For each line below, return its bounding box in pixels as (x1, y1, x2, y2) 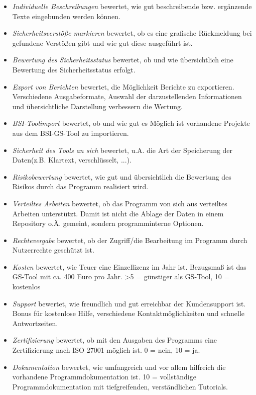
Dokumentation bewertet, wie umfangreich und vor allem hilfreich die (12, 361, 226, 372)
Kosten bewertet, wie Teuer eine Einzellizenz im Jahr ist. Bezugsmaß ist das (12, 261, 246, 272)
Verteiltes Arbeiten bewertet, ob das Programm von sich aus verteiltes (12, 198, 227, 208)
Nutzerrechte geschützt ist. (12, 245, 94, 255)
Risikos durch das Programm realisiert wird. (12, 181, 149, 192)
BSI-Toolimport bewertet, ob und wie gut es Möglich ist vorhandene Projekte (12, 118, 250, 128)
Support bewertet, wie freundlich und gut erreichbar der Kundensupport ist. (12, 298, 246, 308)
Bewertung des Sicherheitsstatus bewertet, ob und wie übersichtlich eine (12, 54, 233, 65)
